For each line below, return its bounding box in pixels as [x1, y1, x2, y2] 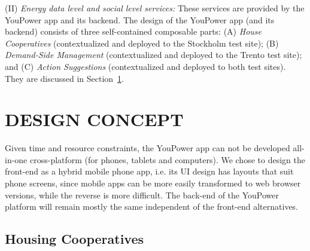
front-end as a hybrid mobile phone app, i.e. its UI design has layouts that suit [5, 165, 294, 177]
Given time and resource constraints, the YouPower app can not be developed [5, 142, 290, 154]
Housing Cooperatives [5, 229, 144, 248]
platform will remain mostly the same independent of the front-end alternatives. [5, 200, 299, 213]
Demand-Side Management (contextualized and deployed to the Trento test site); [5, 48, 302, 61]
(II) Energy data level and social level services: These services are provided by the [5, 2, 305, 14]
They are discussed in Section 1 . [5, 72, 124, 84]
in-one [5, 153, 28, 166]
